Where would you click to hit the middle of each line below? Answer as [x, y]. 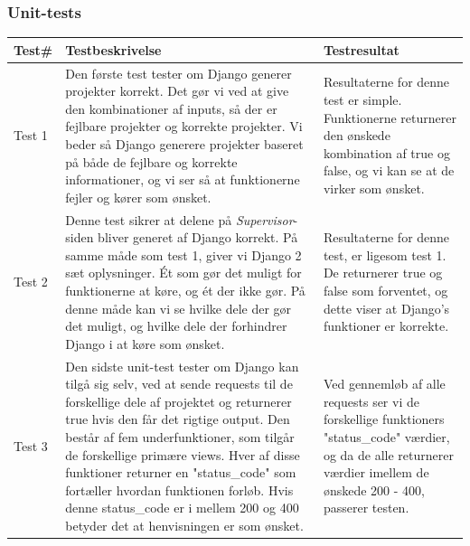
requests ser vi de [371, 401]
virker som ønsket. [374, 188]
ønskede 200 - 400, [374, 490]
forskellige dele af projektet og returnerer [179, 401]
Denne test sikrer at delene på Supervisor [179, 219]
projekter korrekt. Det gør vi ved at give [177, 91]
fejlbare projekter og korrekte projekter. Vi [184, 126]
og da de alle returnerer [388, 454]
